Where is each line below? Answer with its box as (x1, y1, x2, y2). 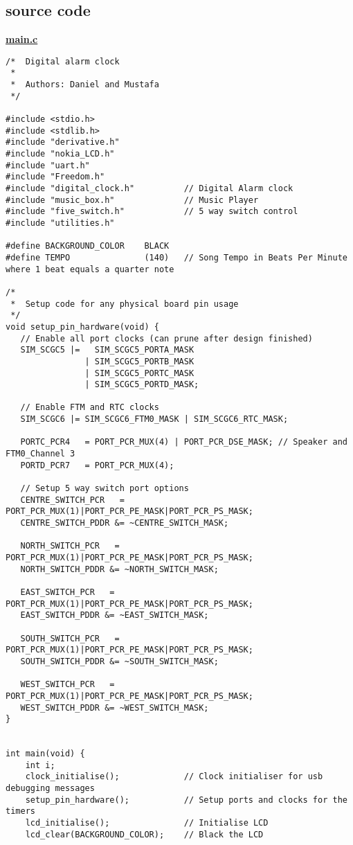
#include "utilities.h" (6, 217, 115, 228)
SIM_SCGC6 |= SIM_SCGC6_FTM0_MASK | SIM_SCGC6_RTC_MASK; (20, 414, 289, 425)
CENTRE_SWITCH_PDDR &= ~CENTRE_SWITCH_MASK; (20, 518, 229, 528)
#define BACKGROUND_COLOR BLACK (6, 241, 170, 251)
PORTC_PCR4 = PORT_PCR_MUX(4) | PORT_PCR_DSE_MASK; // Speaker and (20, 437, 347, 447)
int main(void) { (6, 749, 85, 759)
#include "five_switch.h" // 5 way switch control (6, 206, 298, 217)
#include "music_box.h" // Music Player (6, 195, 259, 205)
